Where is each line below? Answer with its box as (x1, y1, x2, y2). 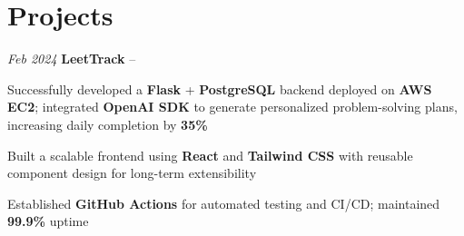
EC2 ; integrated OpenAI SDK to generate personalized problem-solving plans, (7, 97, 458, 116)
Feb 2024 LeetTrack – (7, 49, 136, 68)
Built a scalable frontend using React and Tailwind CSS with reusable (7, 145, 413, 164)
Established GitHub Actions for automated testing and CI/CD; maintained (7, 193, 440, 212)
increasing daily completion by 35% (7, 114, 208, 133)
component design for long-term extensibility (7, 163, 257, 182)
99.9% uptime (7, 211, 89, 231)
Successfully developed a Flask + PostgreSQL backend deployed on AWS (7, 79, 432, 98)
